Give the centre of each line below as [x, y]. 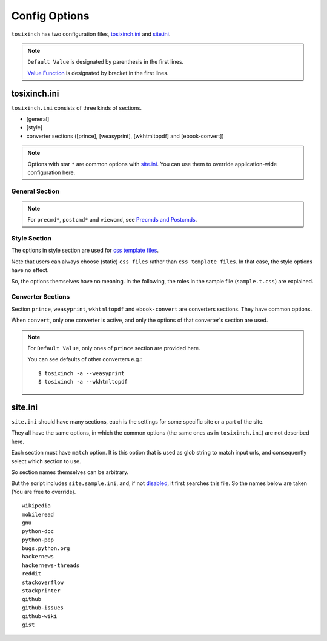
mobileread [38, 514]
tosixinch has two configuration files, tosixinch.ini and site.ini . [91, 34]
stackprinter [41, 591]
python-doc [38, 531]
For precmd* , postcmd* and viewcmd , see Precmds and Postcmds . [112, 220]
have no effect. [30, 270]
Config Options [50, 16]
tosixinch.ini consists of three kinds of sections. [77, 108]
